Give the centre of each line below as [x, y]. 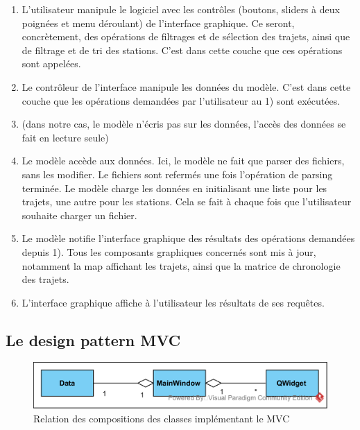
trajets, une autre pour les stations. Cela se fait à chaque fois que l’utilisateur [187, 201]
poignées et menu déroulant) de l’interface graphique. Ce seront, [158, 23]
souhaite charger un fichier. [79, 215]
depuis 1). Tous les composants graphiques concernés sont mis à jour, [169, 251]
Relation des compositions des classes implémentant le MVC [162, 418]
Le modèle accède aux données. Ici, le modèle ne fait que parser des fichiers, [183, 161]
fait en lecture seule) [65, 137]
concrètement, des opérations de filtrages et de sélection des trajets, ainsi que [186, 36]
